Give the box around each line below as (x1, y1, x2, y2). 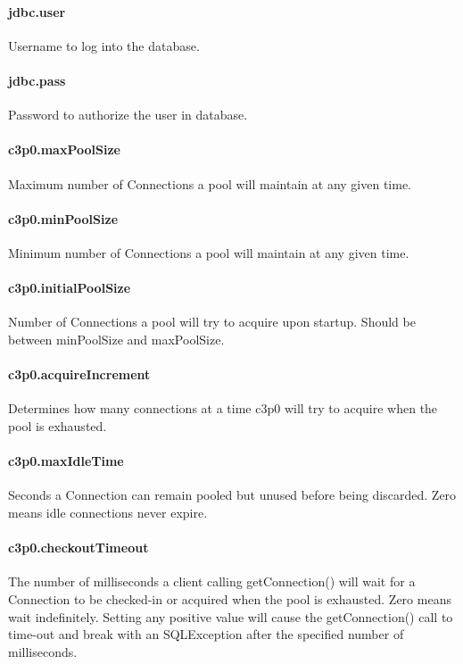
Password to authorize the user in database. (8, 105, 248, 124)
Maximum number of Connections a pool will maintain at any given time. (8, 174, 412, 193)
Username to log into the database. (8, 36, 200, 54)
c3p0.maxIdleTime (8, 452, 124, 470)
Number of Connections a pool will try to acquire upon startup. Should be (8, 312, 416, 331)
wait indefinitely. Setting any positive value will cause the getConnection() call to (8, 607, 453, 626)
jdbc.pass (8, 71, 66, 89)
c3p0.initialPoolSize (8, 278, 131, 297)
